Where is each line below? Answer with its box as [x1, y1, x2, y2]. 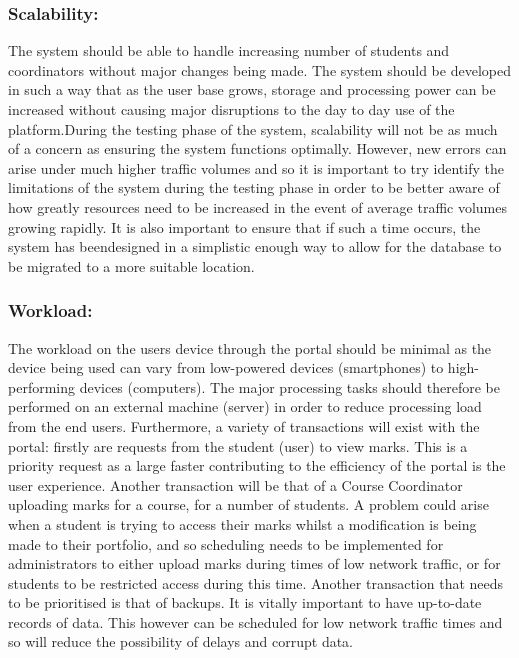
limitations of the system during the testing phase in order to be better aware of [8, 177, 500, 198]
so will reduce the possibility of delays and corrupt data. [8, 631, 354, 652]
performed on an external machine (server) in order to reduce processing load [8, 396, 482, 417]
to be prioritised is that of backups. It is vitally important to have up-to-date [8, 592, 482, 613]
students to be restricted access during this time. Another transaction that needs [8, 572, 504, 593]
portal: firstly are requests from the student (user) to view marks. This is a [8, 435, 468, 456]
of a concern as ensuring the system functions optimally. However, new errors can [8, 138, 507, 159]
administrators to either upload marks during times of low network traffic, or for [8, 553, 501, 574]
